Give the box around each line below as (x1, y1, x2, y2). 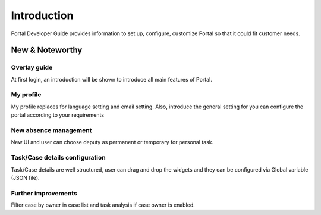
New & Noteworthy (11, 45, 83, 55)
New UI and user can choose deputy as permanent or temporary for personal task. (11, 139, 214, 146)
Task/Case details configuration (11, 154, 106, 162)
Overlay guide (11, 63, 53, 71)
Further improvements (11, 189, 77, 197)
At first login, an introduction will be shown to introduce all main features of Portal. (11, 76, 212, 83)
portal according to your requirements (11, 111, 104, 119)
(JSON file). (11, 174, 40, 181)
